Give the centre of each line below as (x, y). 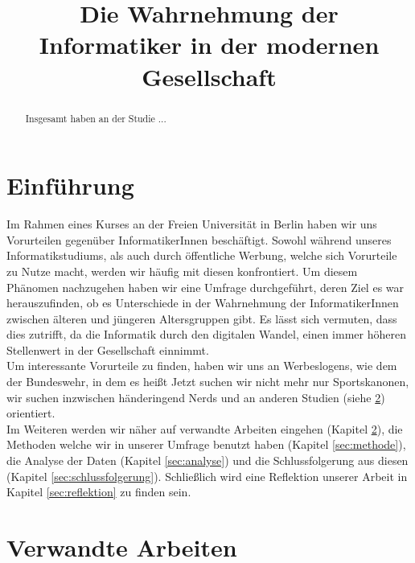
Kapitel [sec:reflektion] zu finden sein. (99, 492)
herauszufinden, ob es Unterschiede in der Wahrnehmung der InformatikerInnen (203, 303)
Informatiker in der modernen (209, 45)
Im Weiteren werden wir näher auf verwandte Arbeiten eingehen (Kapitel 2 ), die (205, 428)
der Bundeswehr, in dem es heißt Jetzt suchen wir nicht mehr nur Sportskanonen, (208, 382)
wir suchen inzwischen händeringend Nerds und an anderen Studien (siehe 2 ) (196, 397)
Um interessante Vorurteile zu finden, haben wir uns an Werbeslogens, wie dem (202, 366)
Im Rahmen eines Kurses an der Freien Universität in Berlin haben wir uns (192, 224)
